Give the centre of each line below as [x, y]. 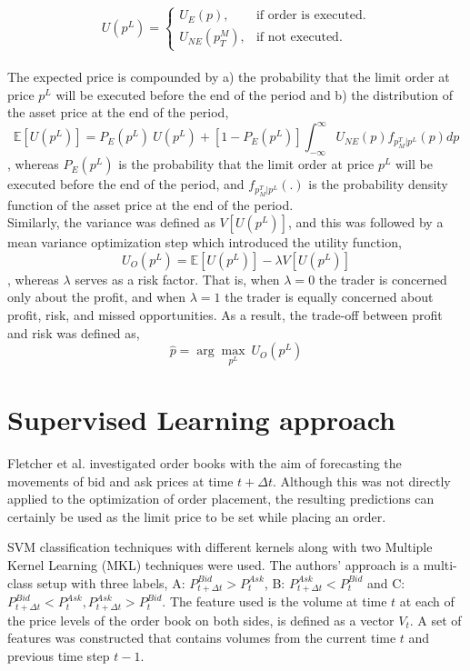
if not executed [297, 38]
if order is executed [309, 16]
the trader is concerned [383, 279]
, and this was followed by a [365, 222]
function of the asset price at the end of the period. [150, 204]
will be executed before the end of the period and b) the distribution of [255, 94]
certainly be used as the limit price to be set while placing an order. [197, 516]
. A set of [435, 620]
